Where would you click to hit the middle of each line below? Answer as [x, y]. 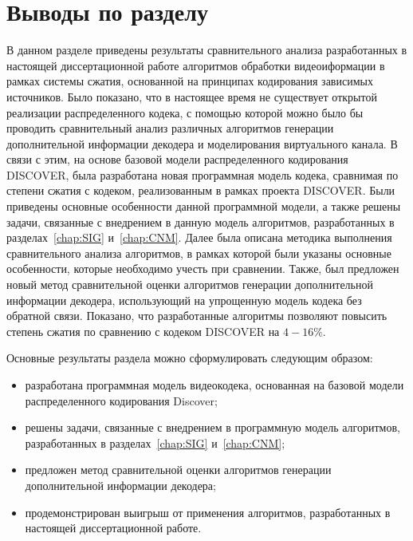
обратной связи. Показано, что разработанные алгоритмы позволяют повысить [197, 316]
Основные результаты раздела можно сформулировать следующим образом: [190, 358]
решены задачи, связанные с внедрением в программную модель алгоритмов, [212, 427]
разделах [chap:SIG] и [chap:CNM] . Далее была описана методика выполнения [199, 237]
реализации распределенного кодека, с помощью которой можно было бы [185, 112]
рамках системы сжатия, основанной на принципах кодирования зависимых [190, 81]
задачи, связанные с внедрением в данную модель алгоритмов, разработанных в [201, 221]
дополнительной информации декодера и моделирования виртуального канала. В [202, 143]
